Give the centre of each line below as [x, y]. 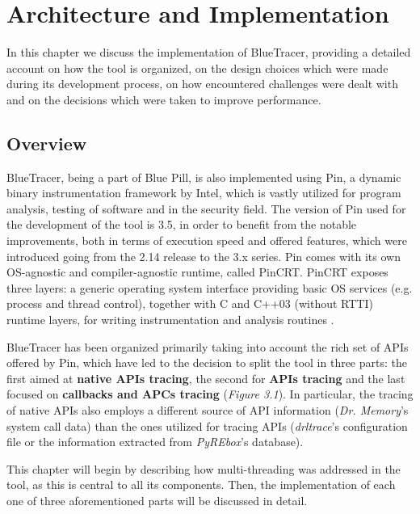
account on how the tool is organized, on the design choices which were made [197, 67]
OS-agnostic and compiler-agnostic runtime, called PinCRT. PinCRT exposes [197, 272]
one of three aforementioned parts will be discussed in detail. [157, 500]
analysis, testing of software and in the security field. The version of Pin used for [206, 208]
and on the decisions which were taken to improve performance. [164, 99]
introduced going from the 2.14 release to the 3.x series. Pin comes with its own [204, 256]
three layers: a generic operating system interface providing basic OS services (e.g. [210, 287]
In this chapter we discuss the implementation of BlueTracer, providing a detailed [209, 52]
